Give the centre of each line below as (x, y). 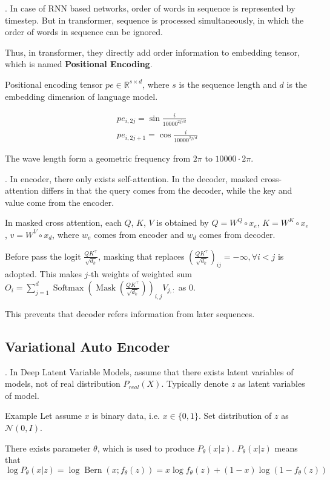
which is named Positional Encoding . (79, 64)
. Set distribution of (235, 416)
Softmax (68, 288)
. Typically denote (195, 383)
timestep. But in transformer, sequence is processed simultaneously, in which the (154, 20)
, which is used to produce (146, 448)
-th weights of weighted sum (140, 274)
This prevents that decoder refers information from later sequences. (130, 313)
